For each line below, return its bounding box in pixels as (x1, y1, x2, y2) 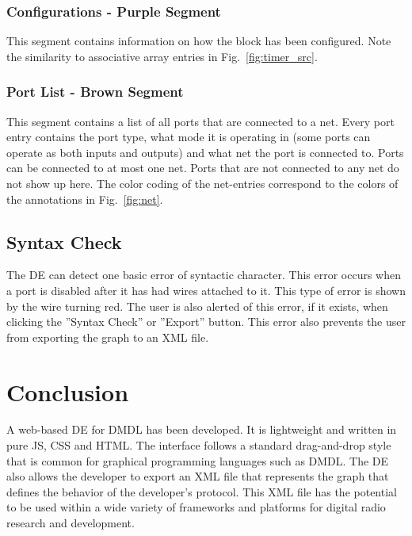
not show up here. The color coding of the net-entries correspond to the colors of (6, 175, 399, 191)
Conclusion (6, 375, 129, 408)
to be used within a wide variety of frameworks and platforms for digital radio (6, 499, 386, 515)
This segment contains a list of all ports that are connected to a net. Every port (6, 113, 395, 129)
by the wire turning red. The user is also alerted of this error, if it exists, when (6, 297, 388, 314)
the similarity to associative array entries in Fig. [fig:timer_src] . (6, 48, 318, 64)
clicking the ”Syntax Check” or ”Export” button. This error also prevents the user (6, 313, 406, 330)
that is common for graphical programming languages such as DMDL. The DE (6, 452, 389, 469)
